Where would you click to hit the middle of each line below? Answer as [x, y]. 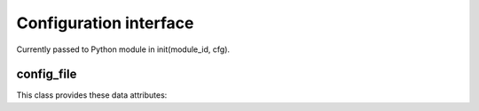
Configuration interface [105, 23]
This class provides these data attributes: [92, 95]
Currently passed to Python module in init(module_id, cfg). [123, 49]
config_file [47, 74]
